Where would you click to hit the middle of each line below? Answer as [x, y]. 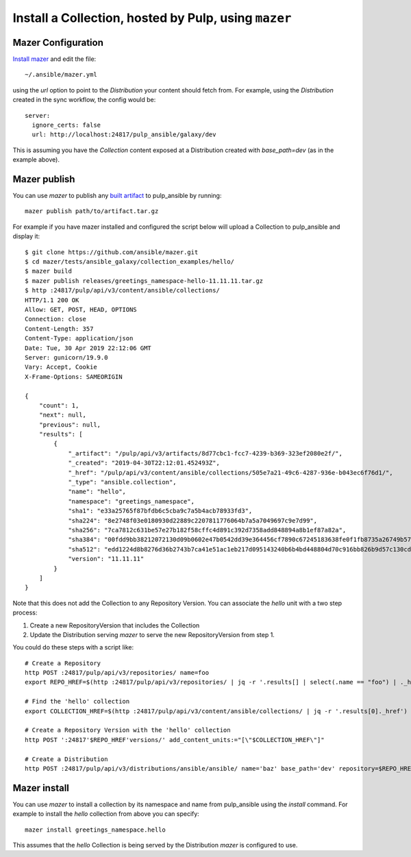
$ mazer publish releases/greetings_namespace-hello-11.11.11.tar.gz [144, 281]
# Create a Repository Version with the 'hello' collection [128, 730]
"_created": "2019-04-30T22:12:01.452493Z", [144, 463]
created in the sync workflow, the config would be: [84, 100]
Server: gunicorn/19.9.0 [66, 357]
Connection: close [56, 319]
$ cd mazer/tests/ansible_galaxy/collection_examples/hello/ [129, 262]
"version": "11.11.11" [106, 559]
